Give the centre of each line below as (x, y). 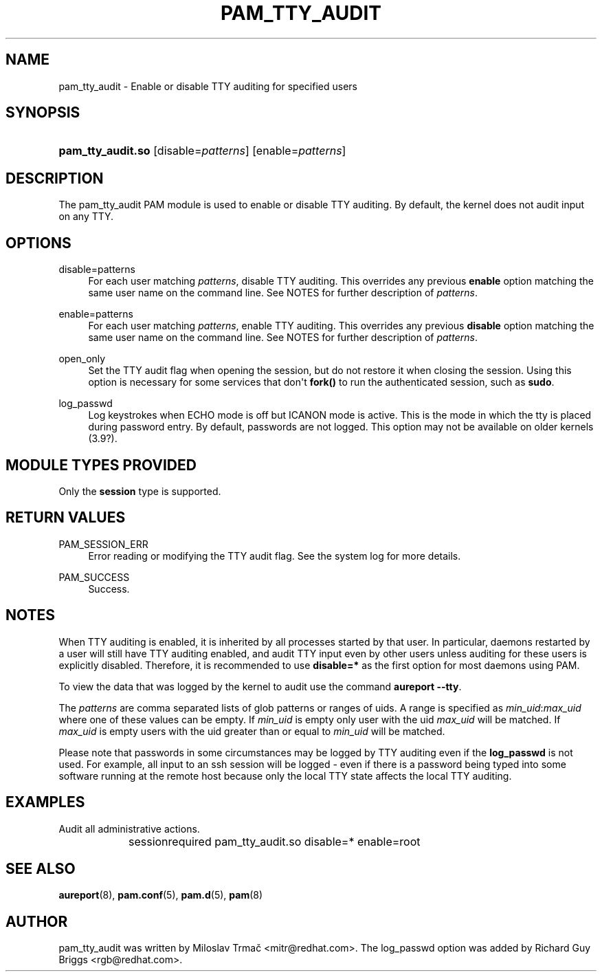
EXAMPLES (45, 802)
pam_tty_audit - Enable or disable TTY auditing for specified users (208, 86)
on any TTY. (86, 217)
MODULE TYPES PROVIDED (101, 465)
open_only (82, 359)
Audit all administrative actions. (129, 828)
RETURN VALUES (66, 518)
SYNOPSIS (43, 113)
